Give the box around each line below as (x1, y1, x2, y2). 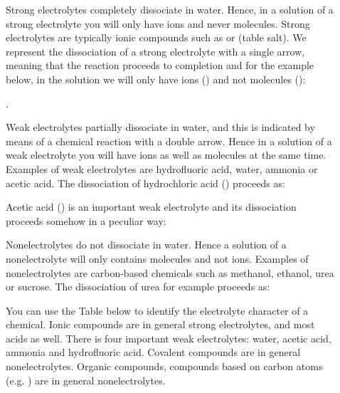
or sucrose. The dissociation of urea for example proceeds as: (6, 279, 270, 294)
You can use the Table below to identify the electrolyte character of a (6, 303, 309, 318)
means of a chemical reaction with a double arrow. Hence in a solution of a (6, 133, 332, 148)
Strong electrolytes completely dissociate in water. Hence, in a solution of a (6, 2, 334, 16)
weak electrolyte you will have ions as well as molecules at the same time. (6, 147, 326, 162)
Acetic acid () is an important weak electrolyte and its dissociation (6, 199, 297, 214)
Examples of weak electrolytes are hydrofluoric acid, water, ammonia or (6, 161, 318, 176)
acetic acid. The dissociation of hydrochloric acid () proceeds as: (6, 175, 285, 190)
